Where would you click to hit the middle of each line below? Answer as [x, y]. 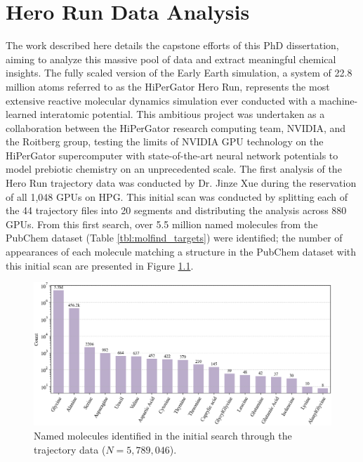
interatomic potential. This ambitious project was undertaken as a [183, 114]
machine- [338, 100]
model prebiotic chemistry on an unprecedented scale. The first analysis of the [174, 169]
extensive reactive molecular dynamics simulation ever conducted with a [161, 100]
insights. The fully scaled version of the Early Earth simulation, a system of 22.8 [179, 73]
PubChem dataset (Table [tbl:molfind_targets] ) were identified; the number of [174, 238]
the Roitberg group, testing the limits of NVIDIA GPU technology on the [165, 141]
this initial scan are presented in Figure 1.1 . [100, 265]
